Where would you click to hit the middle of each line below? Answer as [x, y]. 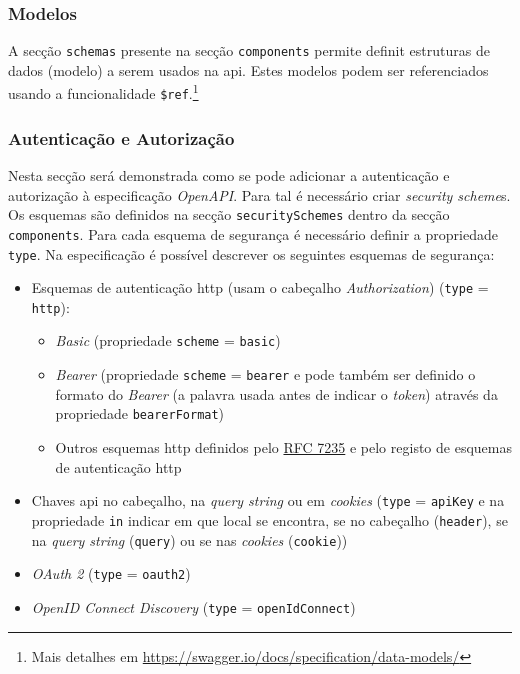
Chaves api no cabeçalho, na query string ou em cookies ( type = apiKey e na [268, 500]
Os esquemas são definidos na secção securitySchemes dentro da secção [229, 214]
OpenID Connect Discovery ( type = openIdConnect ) [193, 606]
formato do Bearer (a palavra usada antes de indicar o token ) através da [276, 393]
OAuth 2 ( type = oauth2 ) [111, 573]
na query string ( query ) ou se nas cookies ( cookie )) [189, 539]
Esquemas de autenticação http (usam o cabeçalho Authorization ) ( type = [260, 287]
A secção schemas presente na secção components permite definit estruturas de [249, 50]
